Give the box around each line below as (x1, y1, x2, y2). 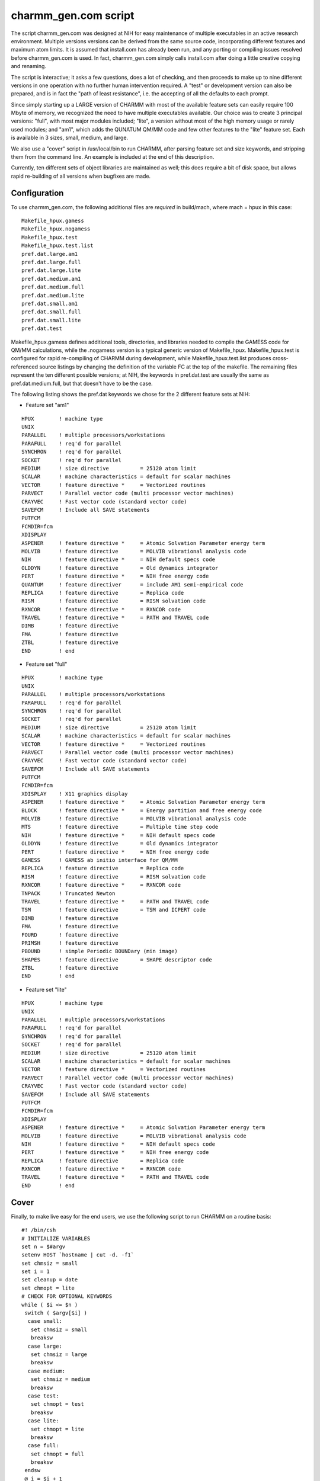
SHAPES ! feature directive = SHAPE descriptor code (21, 956, 213, 963)
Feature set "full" (25, 661, 68, 668)
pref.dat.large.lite (21, 267, 81, 274)
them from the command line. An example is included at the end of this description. (11, 153, 215, 161)
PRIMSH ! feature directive (21, 940, 119, 946)
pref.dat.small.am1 (21, 300, 78, 307)
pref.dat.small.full (21, 309, 81, 315)
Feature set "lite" (25, 986, 68, 993)
